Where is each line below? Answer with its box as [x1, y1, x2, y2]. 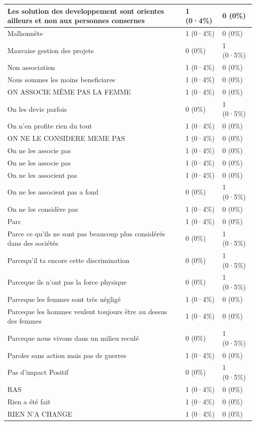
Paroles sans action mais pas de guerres [7, 350, 127, 360]
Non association [7, 62, 55, 72]
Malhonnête [7, 28, 43, 38]
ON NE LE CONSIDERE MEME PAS [7, 133, 125, 143]
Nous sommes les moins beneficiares [7, 74, 116, 85]
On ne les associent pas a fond [7, 187, 99, 197]
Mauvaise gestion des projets [7, 45, 94, 55]
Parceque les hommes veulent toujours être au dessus [7, 306, 167, 316]
